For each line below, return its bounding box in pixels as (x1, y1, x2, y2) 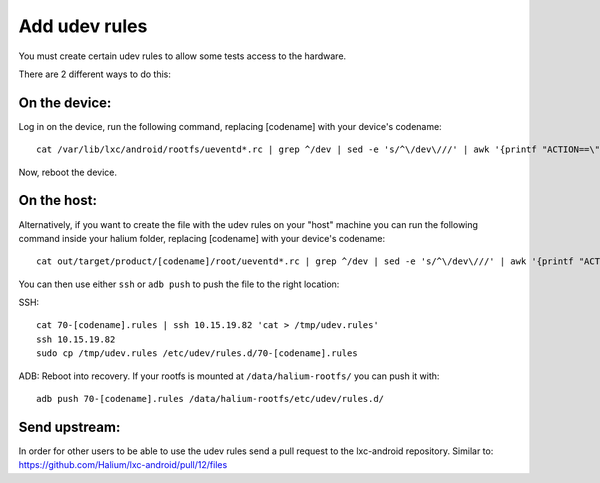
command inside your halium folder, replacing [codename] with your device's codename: (18, 232, 385, 244)
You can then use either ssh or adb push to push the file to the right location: (18, 278, 340, 290)
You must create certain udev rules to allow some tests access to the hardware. (18, 50, 347, 62)
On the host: (18, 192, 97, 209)
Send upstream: (18, 418, 121, 435)
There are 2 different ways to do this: (18, 68, 172, 80)
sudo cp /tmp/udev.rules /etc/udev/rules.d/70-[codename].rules (36, 348, 359, 359)
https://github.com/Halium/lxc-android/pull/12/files (18, 459, 228, 471)
